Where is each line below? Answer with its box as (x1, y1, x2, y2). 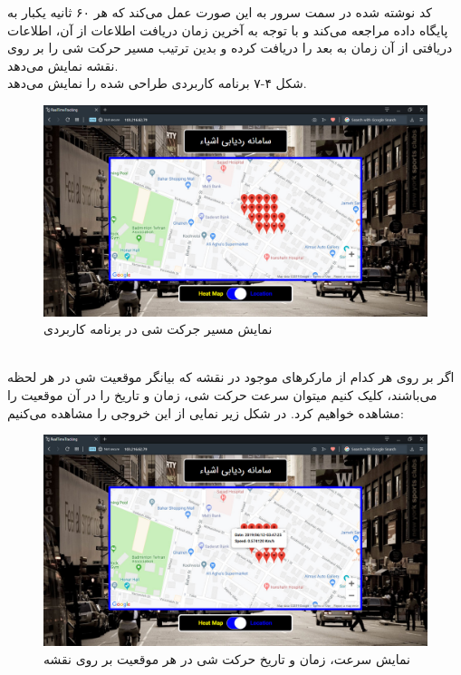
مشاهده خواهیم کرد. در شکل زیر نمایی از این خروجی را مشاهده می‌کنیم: (7, 403, 404, 422)
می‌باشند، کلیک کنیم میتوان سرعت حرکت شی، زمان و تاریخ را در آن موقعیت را (7, 386, 437, 405)
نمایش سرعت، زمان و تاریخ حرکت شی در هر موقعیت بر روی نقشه (43, 649, 410, 668)
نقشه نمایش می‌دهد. (7, 55, 119, 74)
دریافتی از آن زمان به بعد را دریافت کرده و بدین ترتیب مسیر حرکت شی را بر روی (7, 38, 453, 57)
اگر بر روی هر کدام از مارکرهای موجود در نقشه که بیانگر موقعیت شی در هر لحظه (7, 367, 455, 386)
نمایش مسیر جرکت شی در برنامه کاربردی (43, 319, 273, 338)
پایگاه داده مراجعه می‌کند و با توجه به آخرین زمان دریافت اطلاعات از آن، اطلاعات (7, 20, 448, 39)
